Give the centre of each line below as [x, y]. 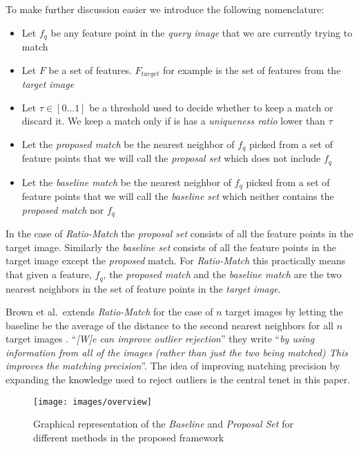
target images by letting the [284, 312]
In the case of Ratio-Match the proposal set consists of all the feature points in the [179, 233]
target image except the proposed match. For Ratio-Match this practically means [176, 260]
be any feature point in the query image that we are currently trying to [202, 32]
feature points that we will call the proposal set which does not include [171, 158]
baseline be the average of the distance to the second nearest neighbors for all [169, 325]
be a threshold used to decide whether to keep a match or [211, 107]
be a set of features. [90, 70]
